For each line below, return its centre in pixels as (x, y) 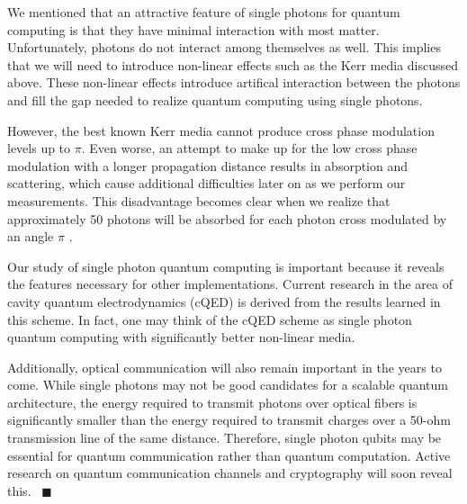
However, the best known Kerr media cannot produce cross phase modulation (221, 130)
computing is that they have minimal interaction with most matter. (193, 29)
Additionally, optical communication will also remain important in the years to (225, 367)
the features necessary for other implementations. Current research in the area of (230, 284)
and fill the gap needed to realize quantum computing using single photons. (215, 99)
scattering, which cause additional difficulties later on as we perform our (207, 183)
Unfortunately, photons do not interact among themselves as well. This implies (224, 47)
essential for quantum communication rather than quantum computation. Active (229, 455)
